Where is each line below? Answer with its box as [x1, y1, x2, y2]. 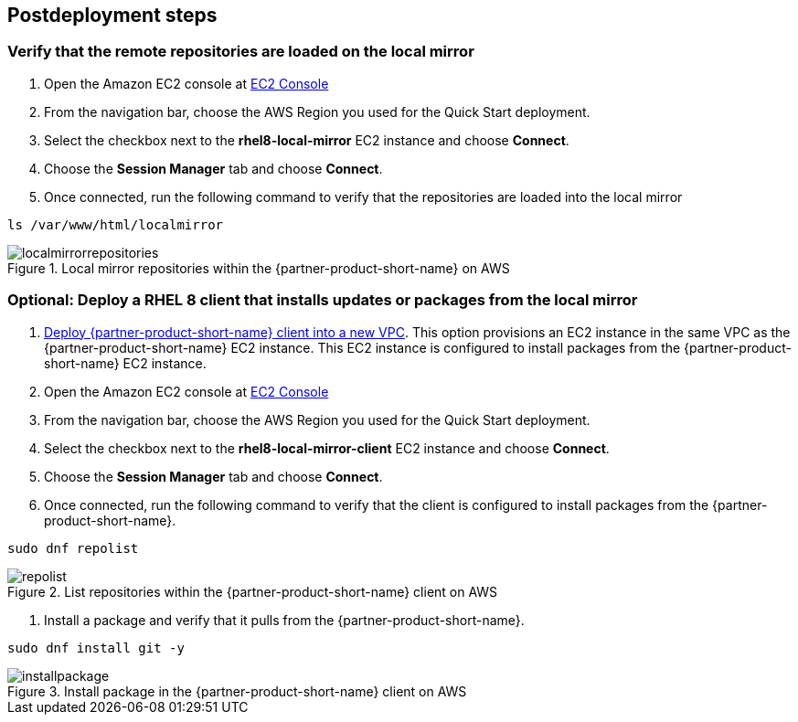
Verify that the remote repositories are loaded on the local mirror [7, 42, 474, 61]
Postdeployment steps [7, 4, 218, 27]
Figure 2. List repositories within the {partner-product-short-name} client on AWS [7, 583, 498, 600]
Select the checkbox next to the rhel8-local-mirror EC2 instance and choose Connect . [44, 132, 569, 148]
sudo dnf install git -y [7, 640, 185, 655]
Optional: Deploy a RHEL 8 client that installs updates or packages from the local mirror [7, 291, 638, 310]
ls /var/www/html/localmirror [7, 217, 224, 232]
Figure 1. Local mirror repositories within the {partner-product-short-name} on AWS [7, 260, 510, 276]
